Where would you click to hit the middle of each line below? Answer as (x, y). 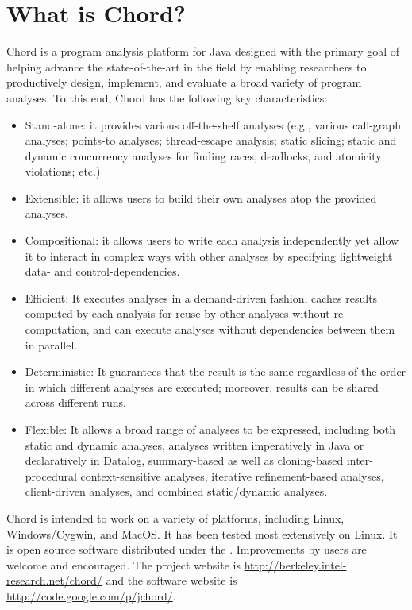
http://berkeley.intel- (295, 564)
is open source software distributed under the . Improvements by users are (187, 549)
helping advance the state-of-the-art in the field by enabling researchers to (187, 66)
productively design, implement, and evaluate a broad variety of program (184, 82)
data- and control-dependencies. (102, 271)
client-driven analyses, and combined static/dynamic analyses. (176, 491)
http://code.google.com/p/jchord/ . (91, 595)
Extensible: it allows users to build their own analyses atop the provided (201, 197)
